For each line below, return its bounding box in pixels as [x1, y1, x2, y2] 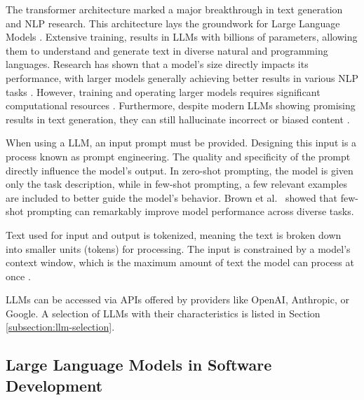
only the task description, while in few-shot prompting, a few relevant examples [6, 177, 347, 191]
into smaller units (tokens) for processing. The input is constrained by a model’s [6, 241, 351, 256]
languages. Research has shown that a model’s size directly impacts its [6, 57, 309, 71]
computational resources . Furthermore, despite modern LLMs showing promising [6, 98, 356, 113]
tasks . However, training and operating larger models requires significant [6, 84, 321, 99]
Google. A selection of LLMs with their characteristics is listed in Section [6, 305, 321, 320]
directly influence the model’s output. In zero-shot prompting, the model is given [6, 163, 353, 177]
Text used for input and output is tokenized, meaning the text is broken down [6, 227, 342, 242]
